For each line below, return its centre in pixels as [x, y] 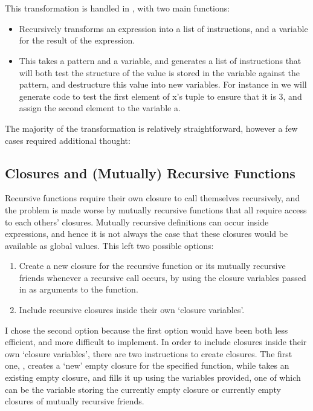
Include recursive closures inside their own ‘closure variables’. [132, 310]
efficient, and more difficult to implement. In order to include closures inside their [156, 342]
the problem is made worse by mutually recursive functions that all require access [156, 209]
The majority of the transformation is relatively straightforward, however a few [151, 128]
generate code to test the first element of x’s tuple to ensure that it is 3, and [160, 96]
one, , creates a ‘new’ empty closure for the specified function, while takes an [147, 365]
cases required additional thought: [68, 140]
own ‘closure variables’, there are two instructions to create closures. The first [149, 353]
